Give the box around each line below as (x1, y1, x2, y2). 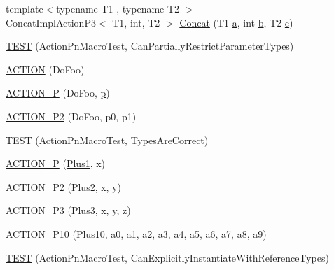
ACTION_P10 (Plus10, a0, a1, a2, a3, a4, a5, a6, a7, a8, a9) (6, 226, 267, 241)
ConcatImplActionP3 (6, 15, 96, 29)
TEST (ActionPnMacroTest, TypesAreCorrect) (6, 132, 209, 147)
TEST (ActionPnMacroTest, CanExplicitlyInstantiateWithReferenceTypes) (6, 250, 329, 264)
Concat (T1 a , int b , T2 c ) (179, 15, 293, 29)
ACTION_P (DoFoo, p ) (6, 85, 110, 100)
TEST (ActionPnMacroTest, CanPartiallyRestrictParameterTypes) (6, 38, 294, 53)
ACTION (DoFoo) (6, 62, 85, 76)
